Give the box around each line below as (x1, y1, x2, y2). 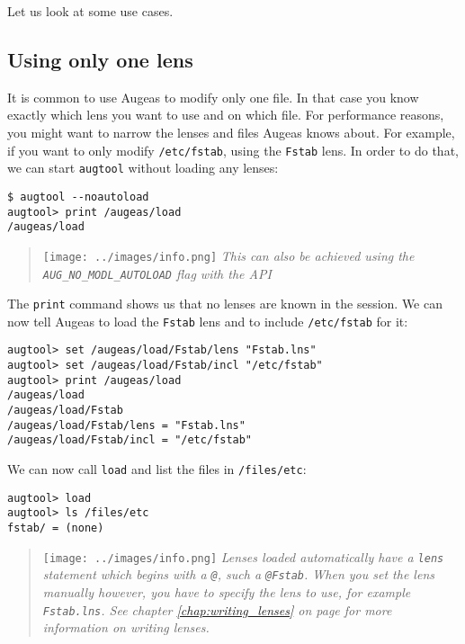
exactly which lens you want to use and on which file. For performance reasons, (7, 105, 444, 124)
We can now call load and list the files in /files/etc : (7, 460, 307, 479)
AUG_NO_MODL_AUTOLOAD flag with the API (42, 264, 272, 282)
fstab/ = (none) (7, 522, 104, 535)
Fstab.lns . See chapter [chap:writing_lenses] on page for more (42, 600, 392, 619)
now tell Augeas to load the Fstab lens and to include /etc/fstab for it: (7, 311, 408, 330)
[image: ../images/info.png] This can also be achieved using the (42, 246, 415, 264)
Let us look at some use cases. (7, 2, 174, 20)
